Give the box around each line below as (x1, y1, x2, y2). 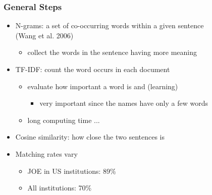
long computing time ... (27, 114, 100, 125)
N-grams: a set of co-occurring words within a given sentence (15, 20, 204, 31)
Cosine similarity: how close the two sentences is (15, 132, 165, 142)
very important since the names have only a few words (39, 98, 208, 108)
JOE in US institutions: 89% (27, 165, 116, 176)
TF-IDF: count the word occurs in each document (15, 64, 170, 74)
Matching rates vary (15, 148, 78, 159)
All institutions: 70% (27, 182, 92, 193)
